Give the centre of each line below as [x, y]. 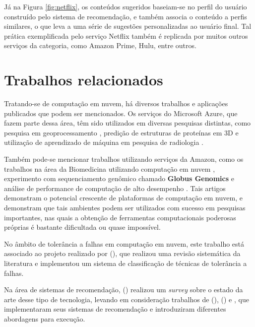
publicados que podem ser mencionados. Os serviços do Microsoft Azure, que [121, 113]
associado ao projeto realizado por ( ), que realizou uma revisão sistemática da [122, 253]
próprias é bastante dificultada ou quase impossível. [82, 227]
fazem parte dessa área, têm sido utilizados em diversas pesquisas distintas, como [127, 123]
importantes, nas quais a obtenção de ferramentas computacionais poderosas [120, 217]
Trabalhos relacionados [84, 80]
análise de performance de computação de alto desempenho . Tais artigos [115, 188]
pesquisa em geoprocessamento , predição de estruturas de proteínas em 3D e [121, 132]
